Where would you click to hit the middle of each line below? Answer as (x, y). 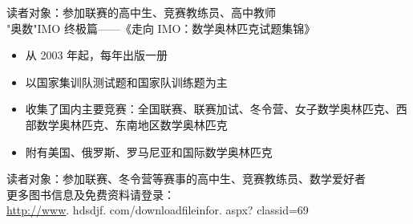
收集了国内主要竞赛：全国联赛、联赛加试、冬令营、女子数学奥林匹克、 (211, 109)
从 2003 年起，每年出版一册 (97, 55)
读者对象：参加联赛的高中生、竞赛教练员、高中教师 (141, 12)
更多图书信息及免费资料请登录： (91, 194)
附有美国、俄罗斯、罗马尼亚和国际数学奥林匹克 (149, 151)
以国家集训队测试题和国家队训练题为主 (126, 81)
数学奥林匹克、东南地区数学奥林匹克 (132, 124)
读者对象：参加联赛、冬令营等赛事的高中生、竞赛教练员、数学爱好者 (186, 179)
